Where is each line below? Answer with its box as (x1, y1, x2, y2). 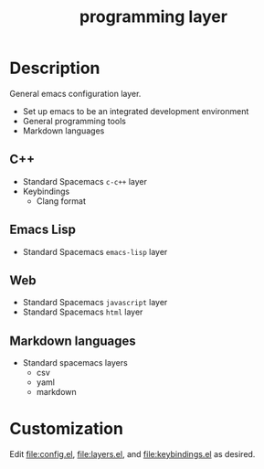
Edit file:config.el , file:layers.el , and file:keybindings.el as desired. (9, 449, 256, 460)
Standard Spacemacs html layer (22, 306, 143, 317)
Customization (9, 419, 123, 440)
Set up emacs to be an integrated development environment (22, 105, 249, 116)
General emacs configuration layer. (9, 88, 142, 99)
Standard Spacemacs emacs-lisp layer (22, 246, 168, 257)
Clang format (36, 195, 87, 207)
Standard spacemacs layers (22, 357, 128, 368)
